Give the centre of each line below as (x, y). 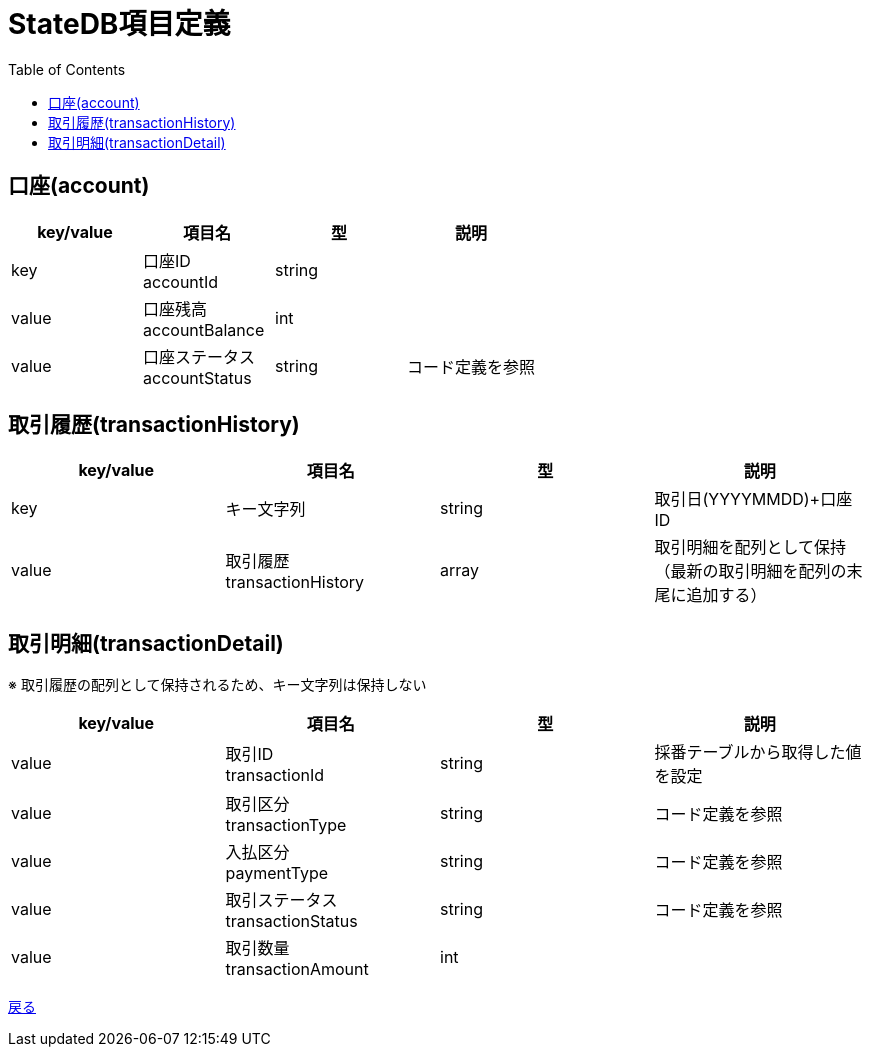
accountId (181, 281)
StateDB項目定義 (119, 24)
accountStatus (197, 377)
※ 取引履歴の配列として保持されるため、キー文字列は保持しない (217, 685)
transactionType (286, 825)
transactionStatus (291, 921)
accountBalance (204, 329)
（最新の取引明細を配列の (750, 571)
